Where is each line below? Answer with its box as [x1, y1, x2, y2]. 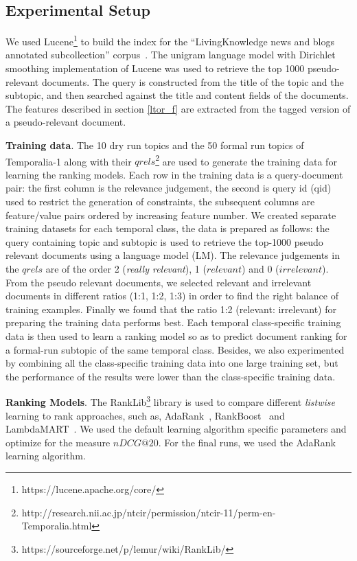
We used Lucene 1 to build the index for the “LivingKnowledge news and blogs [5, 32, 335, 48]
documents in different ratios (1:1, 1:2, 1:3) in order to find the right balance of [5, 288, 338, 303]
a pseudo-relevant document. [5, 115, 126, 129]
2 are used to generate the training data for [155, 152, 337, 168]
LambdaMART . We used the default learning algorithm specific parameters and [5, 422, 347, 436]
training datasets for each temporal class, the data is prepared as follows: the [5, 221, 330, 236]
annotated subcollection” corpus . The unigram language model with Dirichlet [5, 47, 336, 62]
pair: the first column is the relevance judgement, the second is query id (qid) [5, 181, 332, 195]
